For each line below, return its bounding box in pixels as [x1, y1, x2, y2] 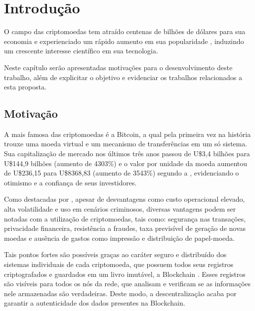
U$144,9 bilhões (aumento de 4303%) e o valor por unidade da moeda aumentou [4, 158, 248, 168]
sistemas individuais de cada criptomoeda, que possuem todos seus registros [4, 259, 234, 269]
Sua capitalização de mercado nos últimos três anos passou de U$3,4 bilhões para [4, 148, 250, 159]
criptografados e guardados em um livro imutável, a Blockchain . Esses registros [4, 268, 246, 279]
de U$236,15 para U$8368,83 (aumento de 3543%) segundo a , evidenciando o [4, 168, 239, 178]
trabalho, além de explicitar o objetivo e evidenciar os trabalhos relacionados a [4, 72, 242, 82]
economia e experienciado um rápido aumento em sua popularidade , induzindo [4, 36, 244, 46]
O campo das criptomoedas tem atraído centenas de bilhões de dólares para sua [4, 26, 246, 37]
